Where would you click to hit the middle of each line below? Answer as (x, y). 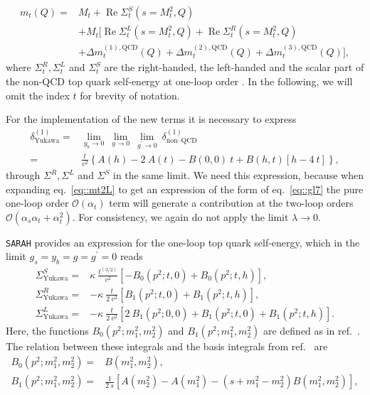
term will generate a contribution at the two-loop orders (231, 203)
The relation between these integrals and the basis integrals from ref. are (167, 346)
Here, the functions (47, 330)
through (23, 175)
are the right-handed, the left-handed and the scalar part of (234, 67)
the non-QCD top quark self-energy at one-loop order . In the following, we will (179, 81)
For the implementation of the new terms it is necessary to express (151, 119)
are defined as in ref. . (311, 330)
